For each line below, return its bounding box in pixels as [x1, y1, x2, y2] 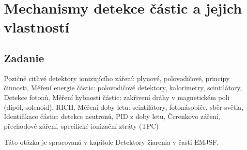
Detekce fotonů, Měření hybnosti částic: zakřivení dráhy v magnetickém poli [4, 92, 230, 102]
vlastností [4, 17, 69, 37]
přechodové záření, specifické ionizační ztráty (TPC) [4, 120, 159, 131]
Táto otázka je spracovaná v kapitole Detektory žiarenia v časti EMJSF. [4, 137, 219, 147]
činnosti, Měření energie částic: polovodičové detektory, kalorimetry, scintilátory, [4, 83, 242, 93]
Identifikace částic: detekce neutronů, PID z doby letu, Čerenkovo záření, [4, 111, 220, 121]
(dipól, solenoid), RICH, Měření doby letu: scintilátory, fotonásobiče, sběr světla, [4, 101, 244, 112]
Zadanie [4, 50, 44, 65]
